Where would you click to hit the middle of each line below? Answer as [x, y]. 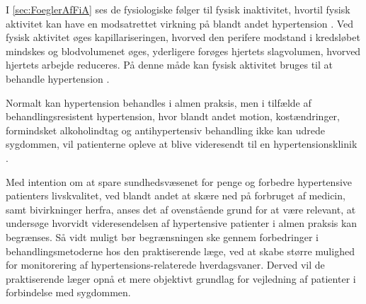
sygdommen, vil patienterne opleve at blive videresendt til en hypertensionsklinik [182, 144]
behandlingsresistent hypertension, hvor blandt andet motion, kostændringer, [173, 116]
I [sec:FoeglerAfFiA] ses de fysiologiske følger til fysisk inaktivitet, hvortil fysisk [178, 9]
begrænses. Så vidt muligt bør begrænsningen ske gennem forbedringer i [162, 236]
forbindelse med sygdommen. [68, 292]
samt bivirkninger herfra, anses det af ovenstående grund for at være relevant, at [181, 209]
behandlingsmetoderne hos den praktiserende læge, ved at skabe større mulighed [180, 251]
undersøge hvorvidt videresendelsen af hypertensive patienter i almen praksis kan [182, 223]
